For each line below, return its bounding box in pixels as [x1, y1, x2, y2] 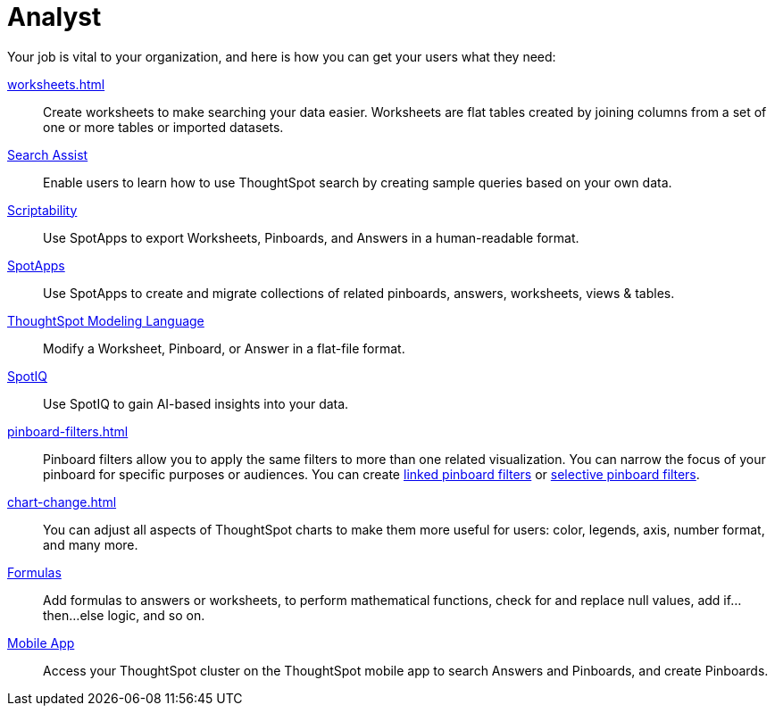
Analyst [7, 2, 102, 32]
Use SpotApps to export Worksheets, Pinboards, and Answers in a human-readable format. [43, 229, 579, 245]
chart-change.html [7, 493, 117, 510]
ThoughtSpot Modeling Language [7, 312, 204, 328]
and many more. [43, 536, 138, 552]
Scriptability [7, 202, 78, 218]
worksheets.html [7, 76, 105, 92]
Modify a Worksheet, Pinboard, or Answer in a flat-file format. [43, 340, 405, 356]
